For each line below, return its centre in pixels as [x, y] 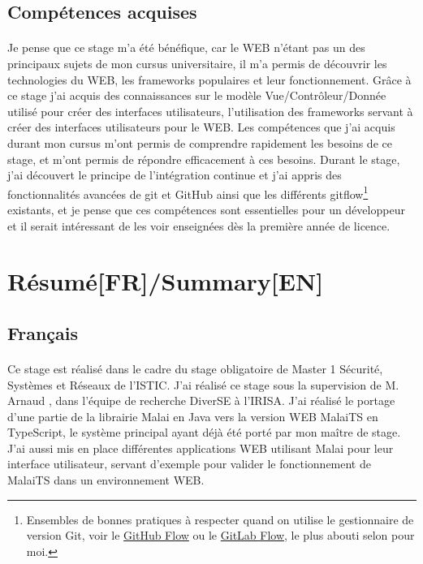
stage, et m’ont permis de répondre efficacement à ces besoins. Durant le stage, [204, 159]
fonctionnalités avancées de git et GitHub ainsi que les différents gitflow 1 [188, 192]
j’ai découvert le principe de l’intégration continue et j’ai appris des [175, 175]
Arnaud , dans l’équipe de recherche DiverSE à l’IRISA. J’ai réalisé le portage [201, 400]
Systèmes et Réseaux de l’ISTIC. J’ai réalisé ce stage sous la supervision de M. [203, 384]
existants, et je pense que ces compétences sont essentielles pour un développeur [206, 209]
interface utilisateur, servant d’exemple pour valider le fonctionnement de [189, 464]
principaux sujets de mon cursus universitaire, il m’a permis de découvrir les [197, 63]
